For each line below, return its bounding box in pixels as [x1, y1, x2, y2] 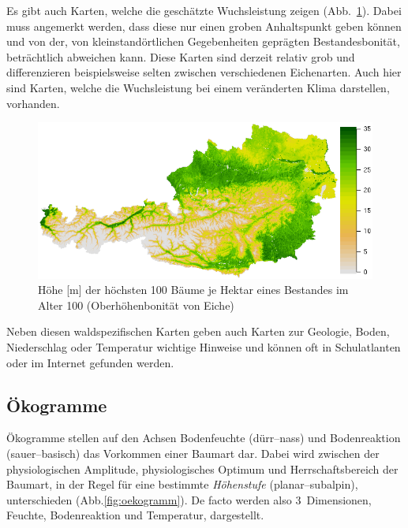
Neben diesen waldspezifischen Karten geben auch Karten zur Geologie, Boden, [6, 323, 390, 340]
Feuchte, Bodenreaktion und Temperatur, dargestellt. [6, 507, 264, 523]
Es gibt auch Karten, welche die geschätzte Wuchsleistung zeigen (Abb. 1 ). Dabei [6, 2, 402, 18]
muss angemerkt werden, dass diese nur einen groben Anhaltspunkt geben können [6, 17, 402, 34]
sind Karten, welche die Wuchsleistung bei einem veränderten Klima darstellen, [6, 79, 390, 95]
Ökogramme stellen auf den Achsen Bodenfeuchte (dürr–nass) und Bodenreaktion [6, 429, 401, 446]
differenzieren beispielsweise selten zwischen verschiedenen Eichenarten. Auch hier [6, 64, 402, 80]
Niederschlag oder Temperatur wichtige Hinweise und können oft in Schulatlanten [6, 339, 401, 355]
